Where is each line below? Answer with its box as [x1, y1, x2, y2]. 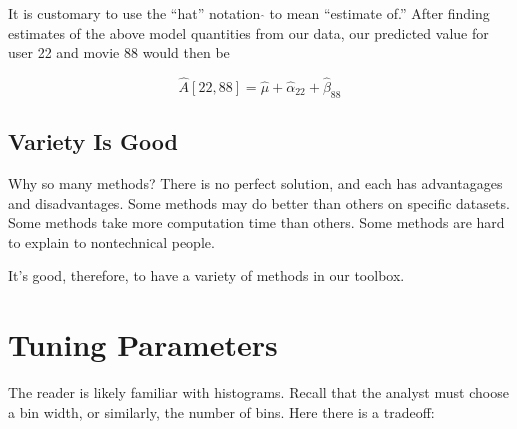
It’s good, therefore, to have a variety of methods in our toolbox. [8, 265, 405, 286]
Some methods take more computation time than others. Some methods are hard [8, 212, 505, 233]
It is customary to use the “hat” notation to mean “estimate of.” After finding [8, 3, 490, 23]
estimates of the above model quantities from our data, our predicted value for [8, 22, 489, 43]
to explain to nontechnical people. [8, 231, 215, 252]
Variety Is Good [8, 126, 178, 157]
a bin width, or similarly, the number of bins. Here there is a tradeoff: [8, 401, 435, 422]
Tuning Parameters [8, 324, 278, 365]
